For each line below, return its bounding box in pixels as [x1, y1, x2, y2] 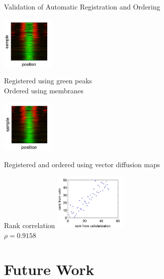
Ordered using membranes [4, 85, 84, 95]
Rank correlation [4, 220, 55, 231]
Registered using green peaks [4, 75, 92, 86]
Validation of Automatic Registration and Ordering [4, 1, 161, 11]
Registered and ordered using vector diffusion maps [4, 159, 160, 169]
